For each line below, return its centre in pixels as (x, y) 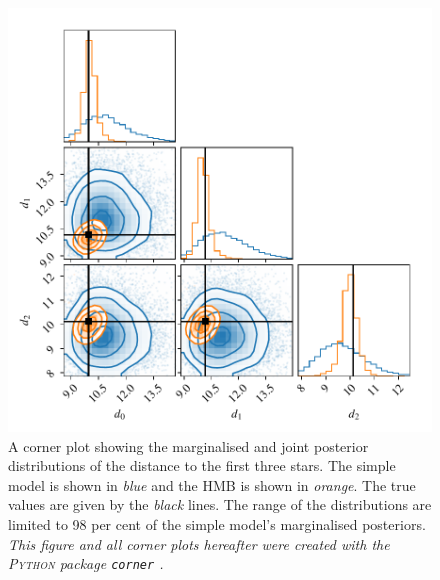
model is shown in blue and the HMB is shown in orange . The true (212, 484)
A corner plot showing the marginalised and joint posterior (188, 445)
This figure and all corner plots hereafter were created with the (199, 543)
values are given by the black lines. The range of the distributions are (220, 504)
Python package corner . (86, 563)
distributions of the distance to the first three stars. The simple (202, 465)
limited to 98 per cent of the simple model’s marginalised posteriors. (217, 523)
